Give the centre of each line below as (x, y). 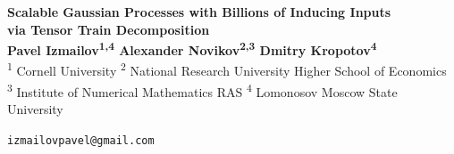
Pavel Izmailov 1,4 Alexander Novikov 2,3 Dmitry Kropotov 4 (192, 49)
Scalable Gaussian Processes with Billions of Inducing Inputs (199, 12)
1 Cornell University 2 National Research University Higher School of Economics (227, 69)
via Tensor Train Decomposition (109, 29)
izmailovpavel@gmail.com (81, 140)
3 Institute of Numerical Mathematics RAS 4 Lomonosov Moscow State (202, 90)
